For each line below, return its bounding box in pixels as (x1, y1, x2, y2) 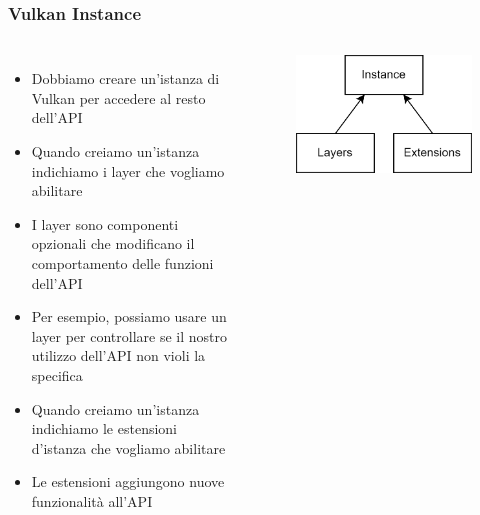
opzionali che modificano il (31, 233, 195, 254)
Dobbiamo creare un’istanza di (31, 68, 220, 89)
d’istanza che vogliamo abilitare (31, 437, 226, 458)
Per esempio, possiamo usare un (31, 306, 227, 327)
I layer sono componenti (31, 213, 179, 234)
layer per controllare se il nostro (31, 325, 227, 346)
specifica (31, 364, 83, 385)
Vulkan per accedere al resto (31, 87, 206, 108)
